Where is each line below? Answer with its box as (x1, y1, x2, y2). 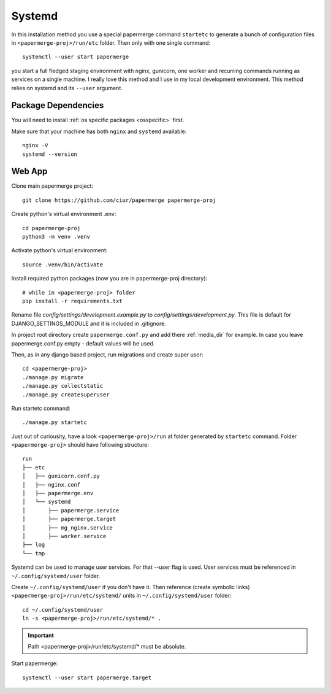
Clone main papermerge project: (11, 182, 94, 190)
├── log (22, 541, 45, 549)
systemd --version (22, 150, 78, 158)
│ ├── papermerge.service (22, 507, 120, 514)
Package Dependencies (11, 100, 104, 110)
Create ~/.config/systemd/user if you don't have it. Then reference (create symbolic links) (11, 583, 251, 590)
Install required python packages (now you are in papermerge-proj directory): (11, 275, 208, 282)
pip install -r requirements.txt (22, 298, 123, 304)
